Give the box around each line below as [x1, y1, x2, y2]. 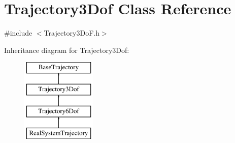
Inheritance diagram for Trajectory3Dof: [4, 44, 129, 55]
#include [4, 27, 32, 38]
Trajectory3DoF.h [44, 27, 99, 38]
